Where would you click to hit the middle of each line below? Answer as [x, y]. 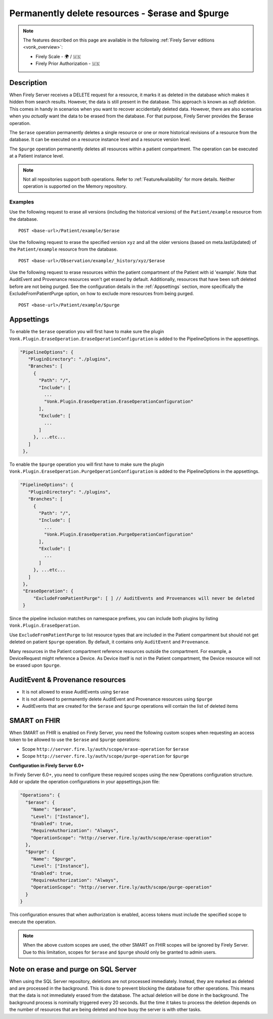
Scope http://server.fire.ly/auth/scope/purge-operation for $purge [105, 756]
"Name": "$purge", [53, 859]
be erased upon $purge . [35, 665]
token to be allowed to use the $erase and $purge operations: [75, 740]
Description [28, 83]
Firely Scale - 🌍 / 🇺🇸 [58, 56]
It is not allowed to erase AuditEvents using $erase [75, 692]
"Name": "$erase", [53, 809]
